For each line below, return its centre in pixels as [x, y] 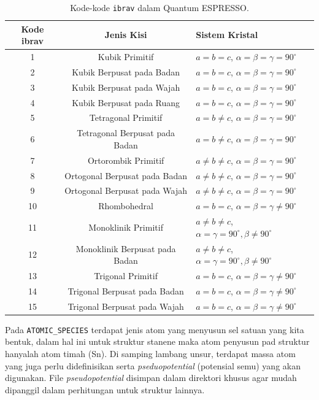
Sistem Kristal [227, 35]
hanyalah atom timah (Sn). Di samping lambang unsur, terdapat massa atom [150, 354]
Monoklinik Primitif [126, 227]
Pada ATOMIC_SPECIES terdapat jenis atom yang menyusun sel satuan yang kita [155, 329]
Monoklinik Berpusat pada [126, 248]
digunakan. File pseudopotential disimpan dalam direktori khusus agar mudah [151, 378]
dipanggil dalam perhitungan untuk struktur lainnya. [105, 389]
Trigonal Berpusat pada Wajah [126, 306]
